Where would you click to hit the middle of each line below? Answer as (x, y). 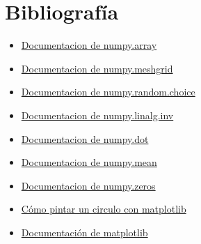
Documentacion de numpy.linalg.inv (97, 115)
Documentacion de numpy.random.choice (108, 92)
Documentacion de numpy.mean (89, 162)
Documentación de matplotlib (85, 232)
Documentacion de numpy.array (89, 45)
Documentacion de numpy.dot (85, 138)
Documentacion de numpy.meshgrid (97, 68)
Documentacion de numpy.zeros (88, 185)
